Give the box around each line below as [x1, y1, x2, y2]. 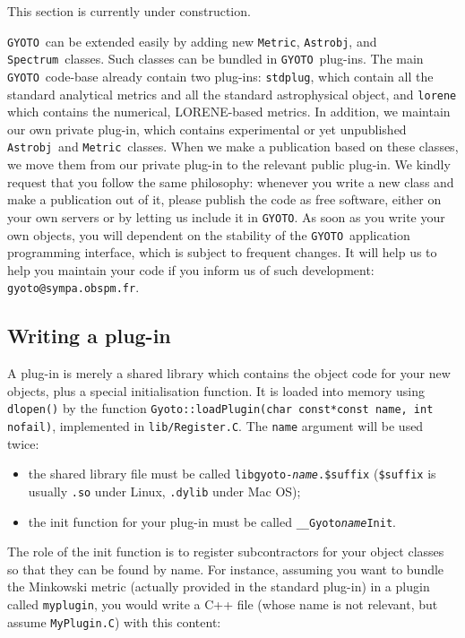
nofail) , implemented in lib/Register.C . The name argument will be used [7, 417, 424, 435]
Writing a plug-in [7, 322, 171, 349]
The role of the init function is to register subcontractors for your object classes [7, 542, 444, 561]
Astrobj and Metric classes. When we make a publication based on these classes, [7, 137, 459, 156]
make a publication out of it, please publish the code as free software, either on [7, 190, 442, 209]
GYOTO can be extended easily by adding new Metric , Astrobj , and [7, 31, 377, 50]
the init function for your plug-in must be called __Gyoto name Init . [28, 512, 396, 530]
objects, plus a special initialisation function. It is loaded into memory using [7, 381, 426, 400]
